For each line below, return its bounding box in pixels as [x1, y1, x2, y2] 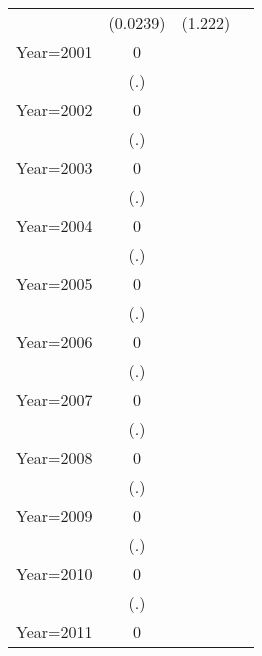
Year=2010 [16, 562, 93, 585]
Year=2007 [16, 388, 93, 411]
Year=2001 [16, 40, 93, 63]
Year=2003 [16, 156, 93, 179]
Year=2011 [16, 620, 93, 643]
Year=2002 [16, 98, 93, 121]
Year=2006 [16, 330, 93, 353]
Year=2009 [16, 504, 93, 527]
